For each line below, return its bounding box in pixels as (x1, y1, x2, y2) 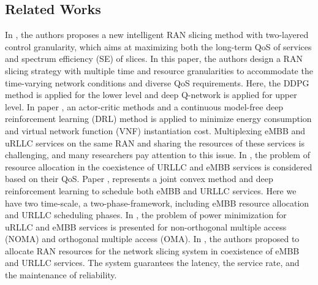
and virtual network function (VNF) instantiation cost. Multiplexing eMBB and (5, 124, 306, 137)
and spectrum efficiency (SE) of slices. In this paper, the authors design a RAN (5, 52, 303, 65)
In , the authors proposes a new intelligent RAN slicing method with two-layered (5, 28, 309, 41)
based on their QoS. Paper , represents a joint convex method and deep (5, 172, 273, 185)
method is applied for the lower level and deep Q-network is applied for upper (5, 88, 297, 101)
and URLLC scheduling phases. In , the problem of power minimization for (5, 208, 287, 221)
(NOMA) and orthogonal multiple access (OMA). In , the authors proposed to (5, 232, 300, 245)
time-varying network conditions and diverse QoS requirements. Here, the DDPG (5, 76, 309, 89)
